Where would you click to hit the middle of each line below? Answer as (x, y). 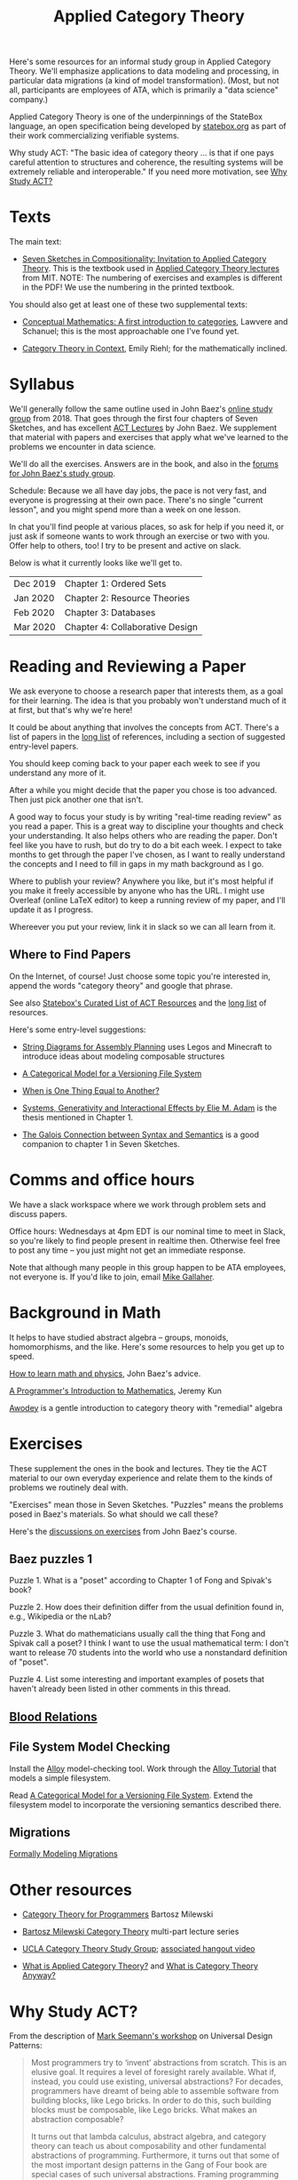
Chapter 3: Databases (110, 613)
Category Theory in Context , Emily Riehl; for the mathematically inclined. (155, 349)
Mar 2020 (35, 627)
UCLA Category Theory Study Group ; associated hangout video (138, 1949)
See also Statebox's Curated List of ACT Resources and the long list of (138, 1003)
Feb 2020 (34, 613)
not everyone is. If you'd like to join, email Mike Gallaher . (112, 1277)
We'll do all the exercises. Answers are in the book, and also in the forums (144, 464)
